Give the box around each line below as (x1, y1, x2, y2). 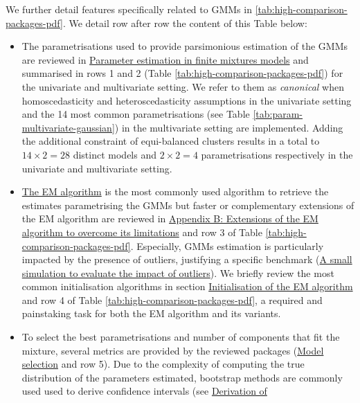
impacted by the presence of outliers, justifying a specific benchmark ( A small (21, 252, 352, 267)
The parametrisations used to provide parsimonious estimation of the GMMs (21, 39, 348, 53)
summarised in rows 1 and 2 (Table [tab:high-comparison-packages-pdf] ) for (21, 66, 343, 80)
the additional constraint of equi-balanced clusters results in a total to (21, 134, 320, 148)
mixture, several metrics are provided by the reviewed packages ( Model (21, 343, 324, 357)
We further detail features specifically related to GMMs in (6, 2, 252, 16)
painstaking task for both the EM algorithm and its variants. (21, 306, 281, 321)
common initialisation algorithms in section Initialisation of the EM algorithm (21, 279, 353, 294)
